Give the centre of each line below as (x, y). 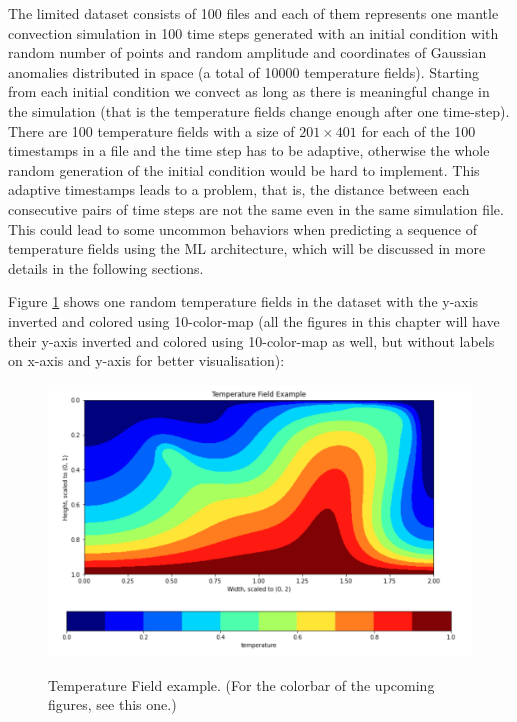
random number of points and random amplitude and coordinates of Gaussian (247, 52)
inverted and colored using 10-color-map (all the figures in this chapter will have (254, 320)
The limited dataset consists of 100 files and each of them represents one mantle (253, 13)
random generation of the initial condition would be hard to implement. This (244, 169)
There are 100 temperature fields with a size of (151, 130)
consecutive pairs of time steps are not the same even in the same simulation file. (256, 208)
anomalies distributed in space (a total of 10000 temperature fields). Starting (244, 71)
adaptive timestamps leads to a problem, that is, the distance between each (239, 189)
